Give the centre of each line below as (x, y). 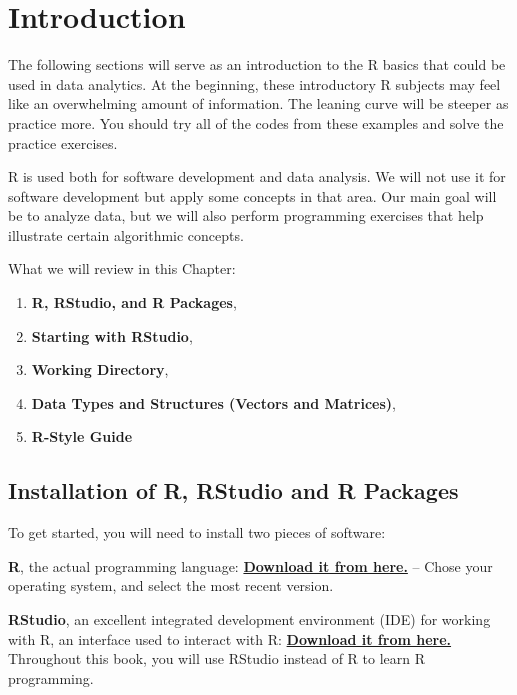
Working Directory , (100, 369)
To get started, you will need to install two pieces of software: (197, 532)
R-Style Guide (82, 436)
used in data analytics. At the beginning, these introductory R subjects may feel (254, 83)
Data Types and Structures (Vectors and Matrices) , (213, 402)
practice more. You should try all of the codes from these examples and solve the (256, 122)
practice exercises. (63, 142)
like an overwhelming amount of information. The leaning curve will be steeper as (258, 103)
